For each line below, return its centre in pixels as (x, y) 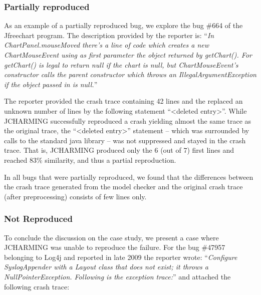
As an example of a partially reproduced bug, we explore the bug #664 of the (123, 25)
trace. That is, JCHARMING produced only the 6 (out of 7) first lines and (119, 150)
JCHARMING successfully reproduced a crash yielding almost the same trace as (128, 120)
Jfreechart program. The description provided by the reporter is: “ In (109, 35)
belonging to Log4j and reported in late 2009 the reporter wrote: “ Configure (121, 257)
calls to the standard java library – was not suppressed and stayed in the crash (125, 140)
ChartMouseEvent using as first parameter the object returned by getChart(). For (128, 55)
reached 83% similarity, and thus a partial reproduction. (90, 160)
